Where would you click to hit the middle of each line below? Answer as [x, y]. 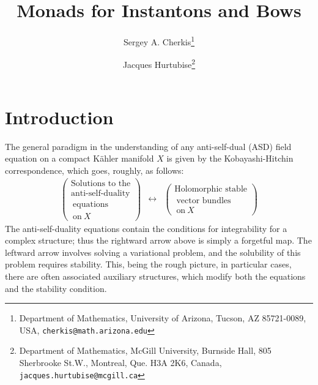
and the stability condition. [56, 288]
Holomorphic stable [211, 189]
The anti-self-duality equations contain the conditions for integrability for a [146, 228]
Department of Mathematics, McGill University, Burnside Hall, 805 [145, 350]
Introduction [59, 117]
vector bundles [204, 201]
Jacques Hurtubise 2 [159, 64]
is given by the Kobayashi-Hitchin [230, 158]
